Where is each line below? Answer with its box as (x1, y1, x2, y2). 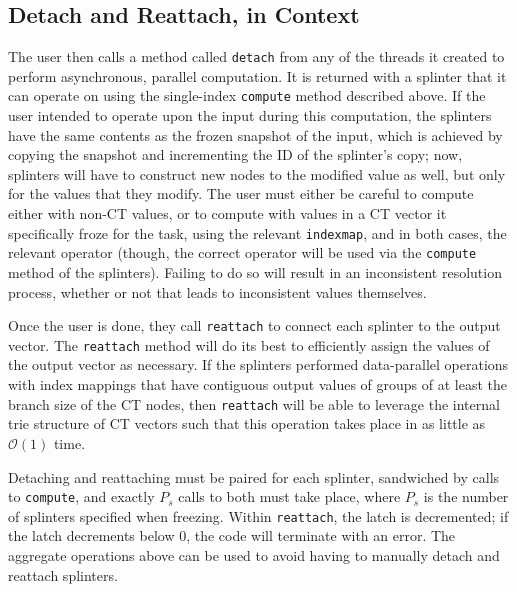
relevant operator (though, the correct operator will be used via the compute (8, 242, 477, 263)
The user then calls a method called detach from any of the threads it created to (8, 46, 505, 67)
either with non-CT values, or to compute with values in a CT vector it (8, 203, 447, 224)
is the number (423, 486, 509, 507)
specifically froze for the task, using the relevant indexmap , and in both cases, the (8, 222, 507, 243)
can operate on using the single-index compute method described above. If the (8, 85, 486, 106)
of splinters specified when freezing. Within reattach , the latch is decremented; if (8, 505, 509, 526)
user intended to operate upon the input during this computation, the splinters (8, 105, 492, 126)
